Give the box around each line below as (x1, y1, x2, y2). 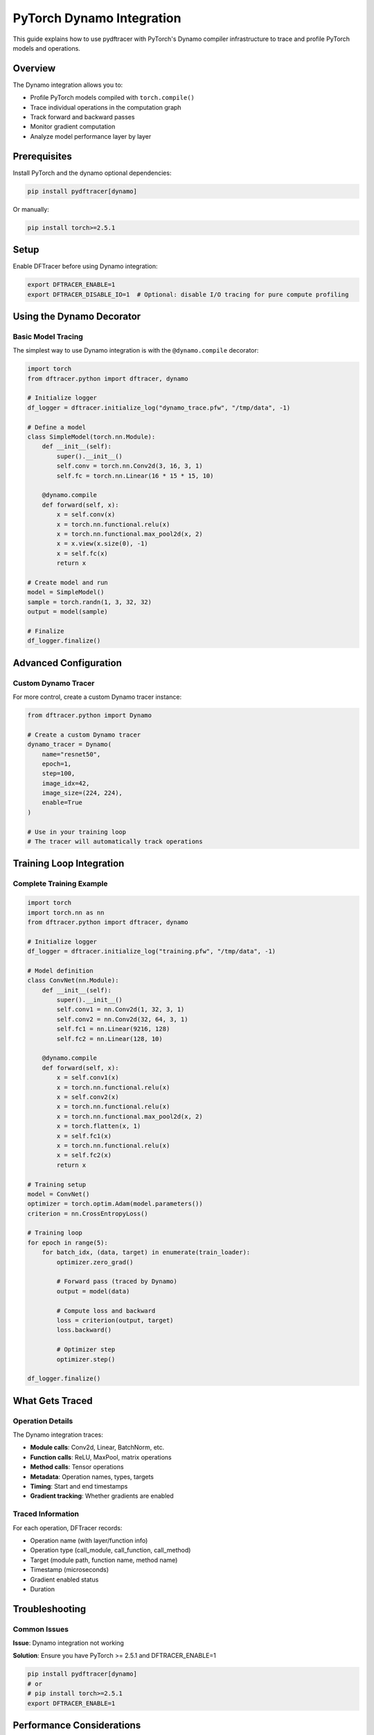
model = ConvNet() (27, 1190, 90, 1198)
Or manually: (12, 205, 50, 213)
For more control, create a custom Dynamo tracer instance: (12, 693, 182, 701)
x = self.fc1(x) (56, 1132, 112, 1140)
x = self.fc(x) (56, 549, 109, 557)
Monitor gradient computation (30, 122, 116, 131)
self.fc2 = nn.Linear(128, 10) (56, 1035, 163, 1042)
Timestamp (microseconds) (30, 1566, 109, 1574)
